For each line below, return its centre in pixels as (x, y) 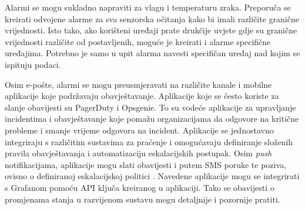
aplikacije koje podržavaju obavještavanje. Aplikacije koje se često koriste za (142, 96)
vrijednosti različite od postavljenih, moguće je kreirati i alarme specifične (138, 41)
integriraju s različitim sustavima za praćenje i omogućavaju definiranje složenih (149, 141)
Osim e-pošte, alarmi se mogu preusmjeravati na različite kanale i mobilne (138, 84)
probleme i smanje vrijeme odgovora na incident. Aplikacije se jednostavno (139, 130)
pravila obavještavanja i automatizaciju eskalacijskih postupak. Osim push (138, 153)
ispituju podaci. (33, 64)
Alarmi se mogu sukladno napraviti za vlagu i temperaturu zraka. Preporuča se (148, 7)
